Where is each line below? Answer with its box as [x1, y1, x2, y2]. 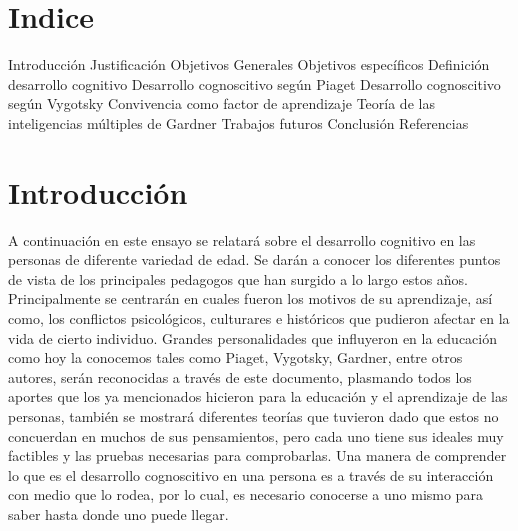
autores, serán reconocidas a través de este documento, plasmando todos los [8, 366, 472, 387]
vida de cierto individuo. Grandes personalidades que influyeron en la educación [8, 327, 497, 348]
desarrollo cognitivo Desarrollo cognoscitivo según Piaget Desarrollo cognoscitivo [8, 73, 501, 94]
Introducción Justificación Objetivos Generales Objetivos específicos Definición [8, 54, 490, 75]
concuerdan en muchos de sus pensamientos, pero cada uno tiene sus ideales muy [8, 425, 504, 446]
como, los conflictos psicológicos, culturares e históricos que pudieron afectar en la [8, 308, 510, 328]
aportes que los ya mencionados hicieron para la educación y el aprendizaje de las [8, 386, 508, 407]
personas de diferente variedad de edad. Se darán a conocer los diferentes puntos [8, 249, 501, 270]
